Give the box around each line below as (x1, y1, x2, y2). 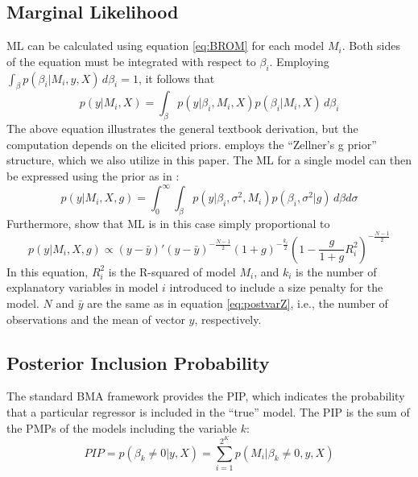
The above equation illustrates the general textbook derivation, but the (6, 120, 358, 137)
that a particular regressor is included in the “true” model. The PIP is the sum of (6, 403, 410, 420)
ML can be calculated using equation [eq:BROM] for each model (6, 37, 325, 54)
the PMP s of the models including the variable (6, 419, 238, 436)
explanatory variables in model (6, 279, 159, 296)
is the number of (296, 263, 377, 280)
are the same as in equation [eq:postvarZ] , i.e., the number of (87, 295, 388, 311)
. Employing (269, 52, 329, 69)
